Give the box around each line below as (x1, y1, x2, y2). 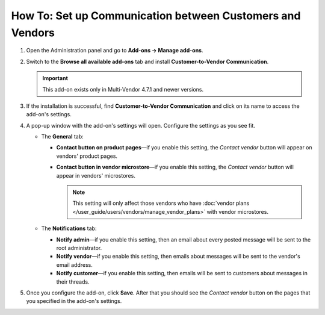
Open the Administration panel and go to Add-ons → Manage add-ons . (26, 47, 203, 54)
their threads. (56, 278, 90, 285)
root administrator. (56, 244, 102, 251)
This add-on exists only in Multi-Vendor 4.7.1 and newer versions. (42, 86, 204, 93)
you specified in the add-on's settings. (26, 298, 122, 305)
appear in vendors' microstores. (56, 172, 135, 179)
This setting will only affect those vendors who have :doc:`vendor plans (72, 199, 250, 207)
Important (42, 75, 69, 82)
